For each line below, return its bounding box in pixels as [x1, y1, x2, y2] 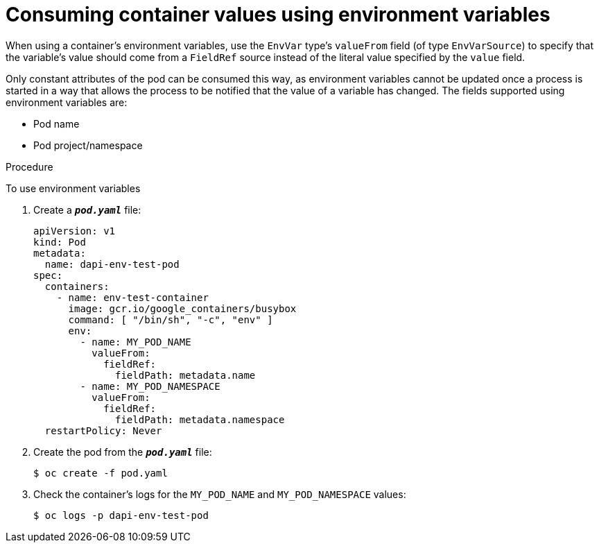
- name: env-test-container [56, 291, 209, 303]
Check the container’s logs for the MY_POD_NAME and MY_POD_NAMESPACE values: [33, 488, 406, 500]
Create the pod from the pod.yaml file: [33, 445, 212, 458]
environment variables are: [6, 96, 128, 108]
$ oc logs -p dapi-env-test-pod [33, 509, 209, 521]
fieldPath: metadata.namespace [115, 413, 285, 425]
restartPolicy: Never [44, 425, 162, 436]
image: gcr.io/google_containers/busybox [68, 302, 297, 314]
